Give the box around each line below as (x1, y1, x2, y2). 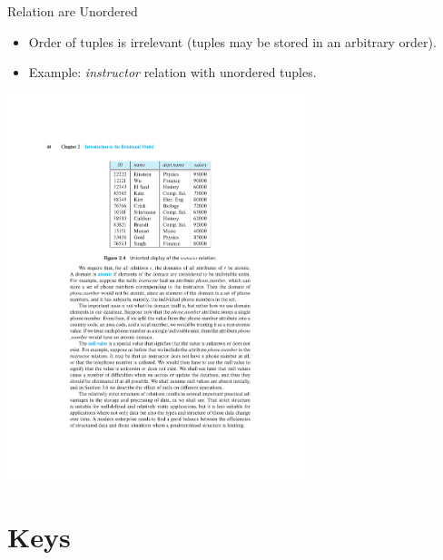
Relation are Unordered (7, 2, 138, 20)
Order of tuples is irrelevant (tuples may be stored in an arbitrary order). (28, 32, 437, 51)
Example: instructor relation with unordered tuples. (28, 63, 317, 82)
